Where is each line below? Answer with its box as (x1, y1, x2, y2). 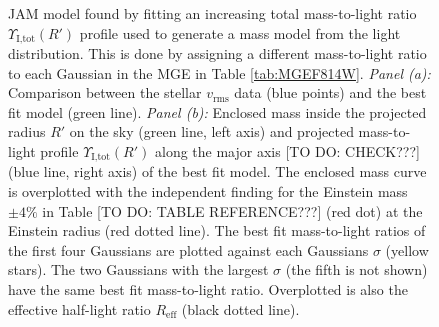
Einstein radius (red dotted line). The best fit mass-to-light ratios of (8, 220, 426, 241)
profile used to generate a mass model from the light (79, 22, 401, 43)
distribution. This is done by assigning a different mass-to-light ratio (8, 43, 427, 64)
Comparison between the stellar (8, 82, 202, 103)
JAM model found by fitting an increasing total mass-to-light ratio (8, 3, 417, 23)
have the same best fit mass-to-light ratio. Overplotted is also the (8, 279, 408, 300)
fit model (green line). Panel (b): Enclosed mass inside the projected (8, 101, 427, 122)
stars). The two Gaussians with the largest (8, 259, 269, 280)
